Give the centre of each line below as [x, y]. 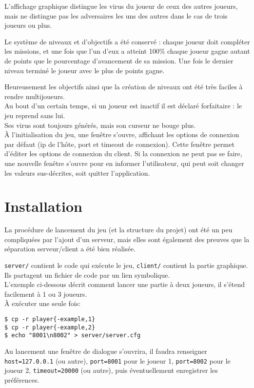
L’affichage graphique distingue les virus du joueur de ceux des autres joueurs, [121, 6]
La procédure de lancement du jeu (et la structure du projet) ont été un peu [118, 230]
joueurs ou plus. [28, 25]
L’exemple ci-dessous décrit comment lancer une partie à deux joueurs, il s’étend [125, 284]
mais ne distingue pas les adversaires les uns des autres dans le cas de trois [116, 15]
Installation [43, 206]
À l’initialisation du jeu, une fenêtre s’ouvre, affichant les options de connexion [122, 134]
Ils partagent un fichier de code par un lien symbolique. [87, 275]
